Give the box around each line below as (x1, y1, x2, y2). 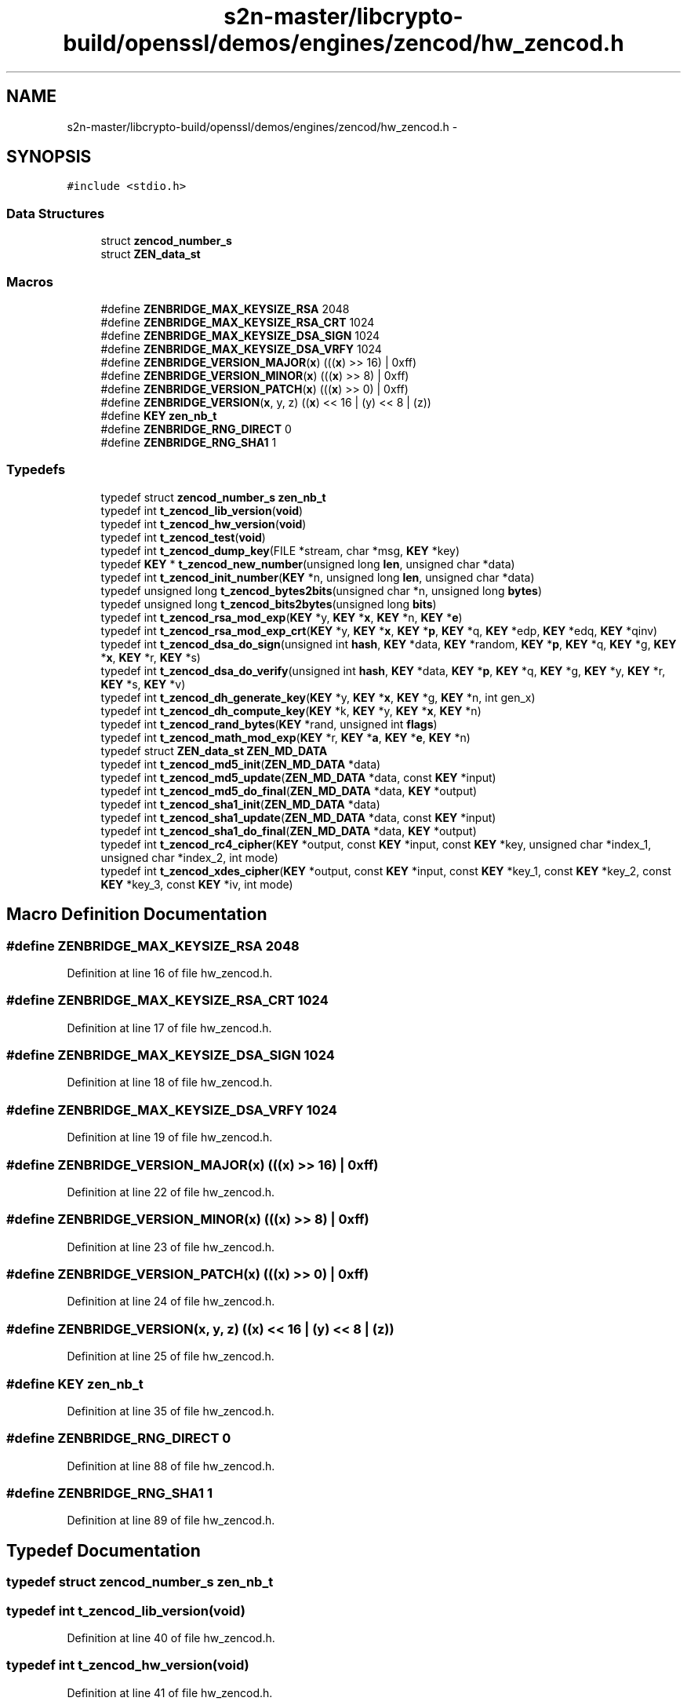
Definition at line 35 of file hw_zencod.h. (67, 1404, 274, 1418)
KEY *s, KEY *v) (100, 677, 186, 691)
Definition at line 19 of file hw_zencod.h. (67, 1130, 273, 1145)
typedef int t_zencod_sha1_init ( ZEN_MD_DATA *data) (100, 797, 380, 811)
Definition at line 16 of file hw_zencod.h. (67, 966, 273, 980)
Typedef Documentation (6, 1540, 201, 1561)
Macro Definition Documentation (6, 904, 267, 925)
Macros (6, 273, 53, 290)
